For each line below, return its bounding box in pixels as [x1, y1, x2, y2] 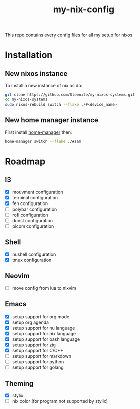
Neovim [5, 272, 30, 280]
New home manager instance [5, 116, 99, 124]
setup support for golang [12, 364, 64, 370]
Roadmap [5, 156, 46, 167]
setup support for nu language [12, 325, 75, 331]
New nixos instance [5, 69, 68, 78]
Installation [5, 49, 53, 61]
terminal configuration [12, 194, 58, 200]
